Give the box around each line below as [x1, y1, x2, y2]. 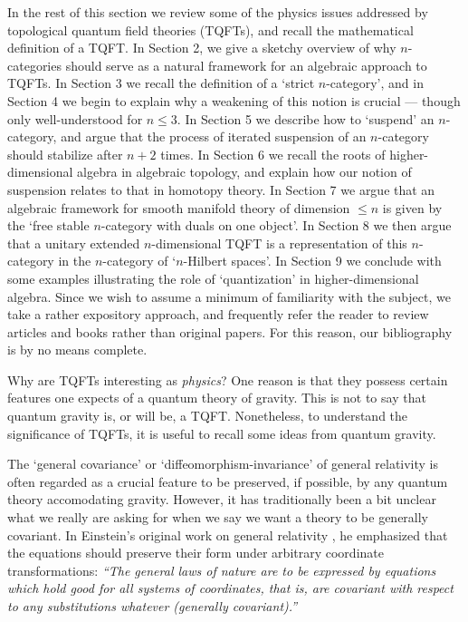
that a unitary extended [7, 233, 140, 252]
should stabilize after [7, 144, 123, 163]
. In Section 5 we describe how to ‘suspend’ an [177, 109, 435, 128]
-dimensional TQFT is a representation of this [151, 233, 407, 252]
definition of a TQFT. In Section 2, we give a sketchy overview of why [7, 38, 396, 57]
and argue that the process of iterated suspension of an [61, 127, 367, 146]
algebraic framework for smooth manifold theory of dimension [7, 198, 350, 217]
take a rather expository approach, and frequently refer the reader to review [7, 305, 429, 324]
